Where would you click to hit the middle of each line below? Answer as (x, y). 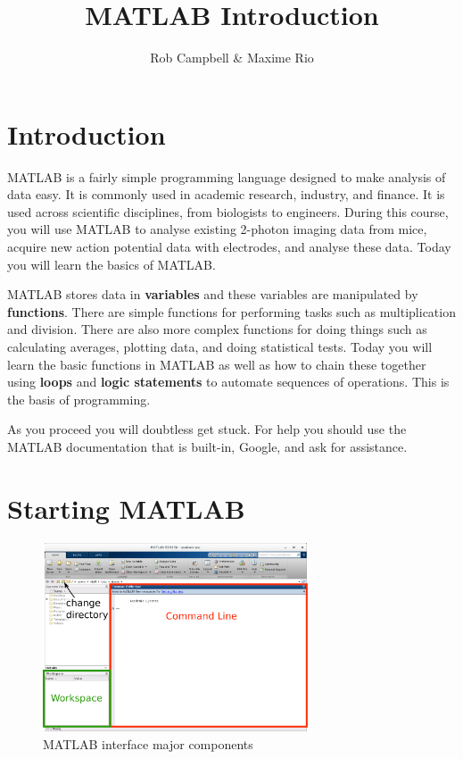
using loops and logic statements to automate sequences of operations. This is (228, 382)
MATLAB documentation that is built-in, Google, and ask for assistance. (207, 446)
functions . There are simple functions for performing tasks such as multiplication (231, 311)
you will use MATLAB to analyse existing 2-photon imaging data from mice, (217, 229)
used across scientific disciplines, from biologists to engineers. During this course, (228, 211)
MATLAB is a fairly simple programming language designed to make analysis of (227, 176)
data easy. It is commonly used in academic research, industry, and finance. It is (226, 194)
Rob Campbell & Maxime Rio (232, 58)
